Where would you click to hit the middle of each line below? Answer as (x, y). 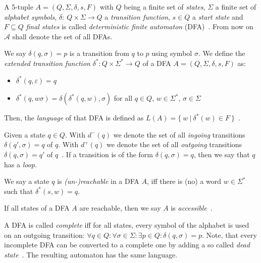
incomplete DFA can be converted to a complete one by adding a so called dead (127, 245)
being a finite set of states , (165, 7)
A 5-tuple (19, 7)
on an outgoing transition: (44, 235)
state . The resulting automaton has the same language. (91, 254)
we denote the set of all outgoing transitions (174, 144)
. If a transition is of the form (107, 154)
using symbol (172, 53)
